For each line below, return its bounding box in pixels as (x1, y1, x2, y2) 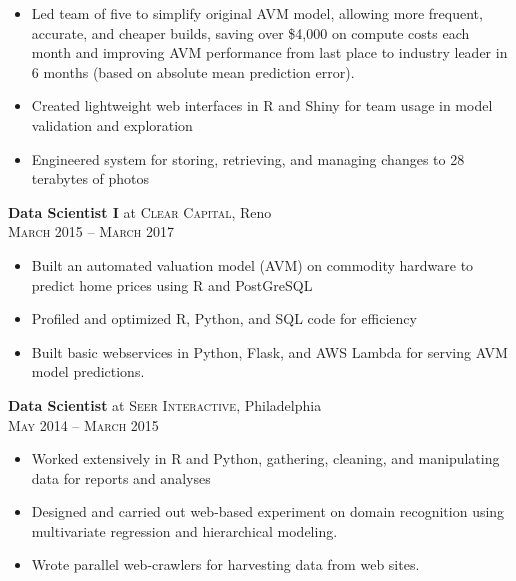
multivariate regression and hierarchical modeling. (31, 520, 338, 541)
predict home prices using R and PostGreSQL (31, 274, 313, 295)
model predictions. (31, 361, 145, 382)
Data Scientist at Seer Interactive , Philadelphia (8, 394, 322, 415)
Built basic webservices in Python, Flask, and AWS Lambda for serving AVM (31, 341, 508, 362)
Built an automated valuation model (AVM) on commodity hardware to (31, 254, 474, 275)
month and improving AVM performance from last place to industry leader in (31, 42, 508, 63)
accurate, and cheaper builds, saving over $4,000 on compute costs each (31, 22, 470, 43)
